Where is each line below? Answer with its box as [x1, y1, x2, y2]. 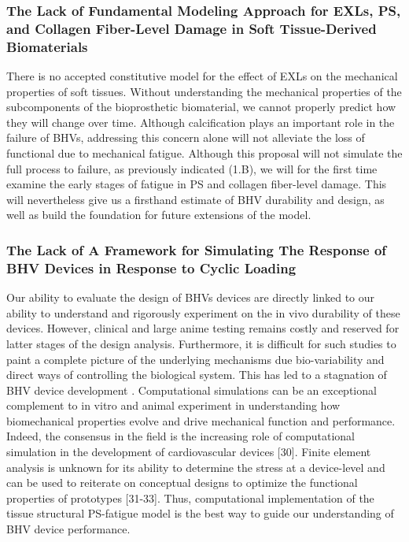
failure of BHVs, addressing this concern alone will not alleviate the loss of [6, 129, 365, 146]
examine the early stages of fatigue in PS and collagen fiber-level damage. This [6, 176, 387, 192]
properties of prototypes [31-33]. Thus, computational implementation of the [6, 489, 374, 506]
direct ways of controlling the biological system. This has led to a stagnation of [6, 366, 387, 383]
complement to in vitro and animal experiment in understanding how [6, 397, 341, 414]
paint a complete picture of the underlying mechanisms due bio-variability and [6, 351, 385, 367]
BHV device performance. [6, 521, 131, 537]
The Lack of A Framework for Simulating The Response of [6, 239, 387, 259]
